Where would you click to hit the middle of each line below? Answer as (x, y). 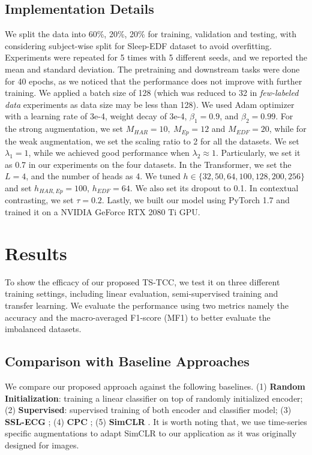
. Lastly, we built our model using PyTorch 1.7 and (196, 200)
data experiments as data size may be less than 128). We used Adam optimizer (150, 104)
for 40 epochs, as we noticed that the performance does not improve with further (154, 81)
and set (18, 187)
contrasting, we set (39, 200)
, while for (288, 129)
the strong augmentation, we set (64, 129)
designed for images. (42, 445)
